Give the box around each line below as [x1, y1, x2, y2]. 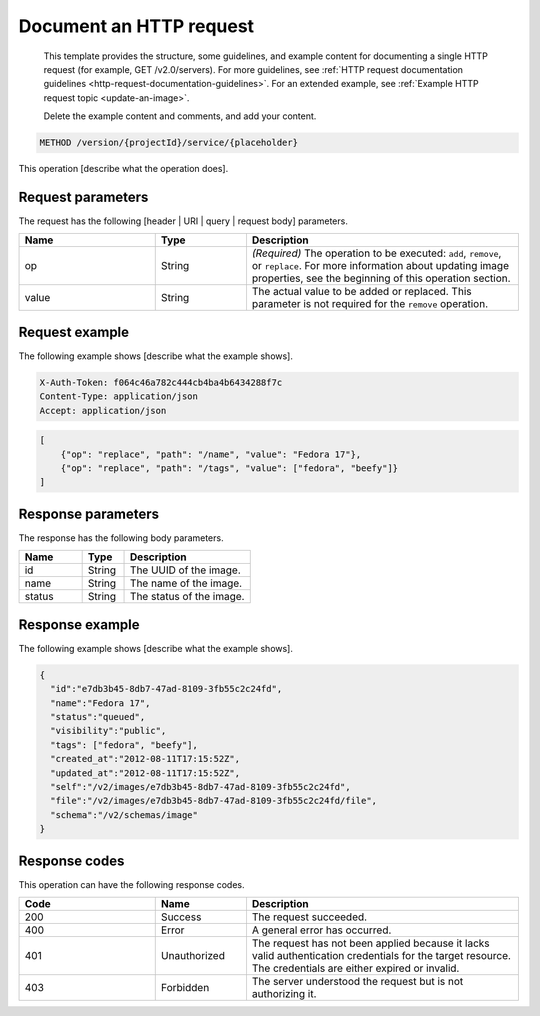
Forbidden [160, 980, 210, 994]
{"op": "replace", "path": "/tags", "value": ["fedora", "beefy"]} [60, 463, 399, 474]
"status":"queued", [50, 711, 146, 722]
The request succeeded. [251, 910, 368, 924]
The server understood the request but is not [251, 974, 464, 988]
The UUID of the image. [130, 563, 241, 577]
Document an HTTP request [18, 15, 255, 37]
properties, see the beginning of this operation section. [251, 271, 511, 285]
